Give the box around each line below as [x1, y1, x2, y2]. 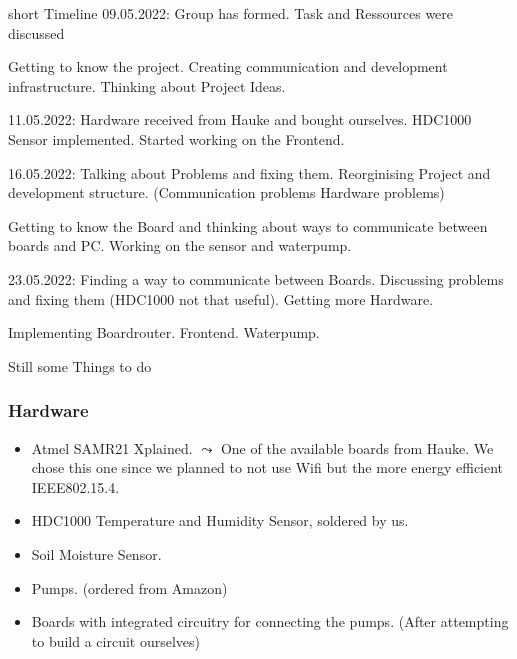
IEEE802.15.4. [31, 476, 120, 497]
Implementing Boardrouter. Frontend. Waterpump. [8, 322, 320, 343]
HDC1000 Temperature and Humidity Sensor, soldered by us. [31, 510, 409, 531]
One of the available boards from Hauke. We [220, 437, 494, 458]
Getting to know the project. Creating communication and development [8, 56, 448, 77]
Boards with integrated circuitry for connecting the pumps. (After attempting [31, 611, 509, 632]
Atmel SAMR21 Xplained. [31, 437, 193, 458]
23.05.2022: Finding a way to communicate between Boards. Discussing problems [8, 268, 504, 289]
